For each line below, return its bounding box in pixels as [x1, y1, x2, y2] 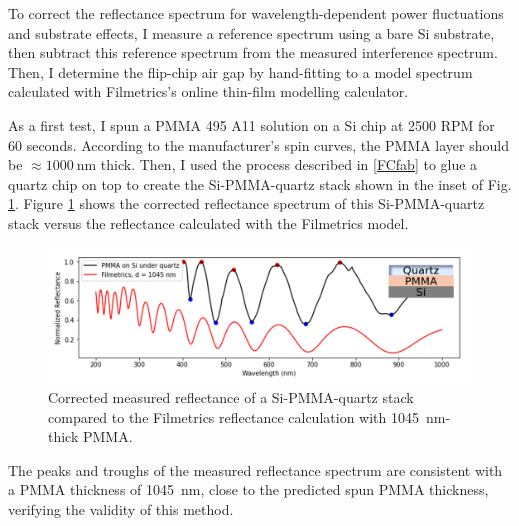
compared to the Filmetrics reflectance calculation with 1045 [48, 406, 419, 427]
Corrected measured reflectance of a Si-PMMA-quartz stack [48, 386, 414, 407]
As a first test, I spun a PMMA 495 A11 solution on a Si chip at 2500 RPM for [8, 114, 495, 135]
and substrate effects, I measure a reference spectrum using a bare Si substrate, [8, 22, 495, 43]
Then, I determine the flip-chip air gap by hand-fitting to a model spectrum [8, 61, 473, 82]
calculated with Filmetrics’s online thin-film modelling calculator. [8, 81, 409, 102]
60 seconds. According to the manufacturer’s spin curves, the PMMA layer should [8, 134, 509, 155]
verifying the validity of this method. [8, 498, 234, 519]
